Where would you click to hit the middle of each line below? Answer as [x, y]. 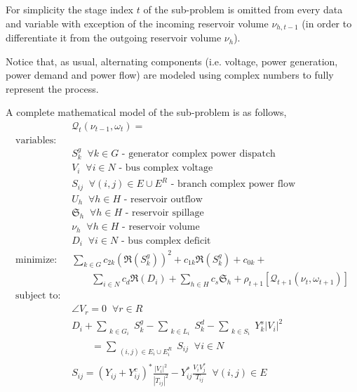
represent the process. [52, 88]
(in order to [327, 23]
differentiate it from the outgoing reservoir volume [114, 38]
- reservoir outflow [163, 199]
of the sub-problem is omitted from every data [243, 9]
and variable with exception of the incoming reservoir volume [137, 23]
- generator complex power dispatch [198, 153]
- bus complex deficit [166, 241]
